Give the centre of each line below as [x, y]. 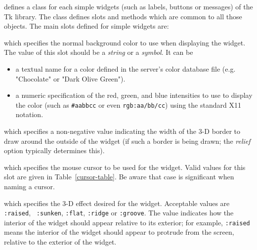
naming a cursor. [29, 186]
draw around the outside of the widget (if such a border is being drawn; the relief [127, 141]
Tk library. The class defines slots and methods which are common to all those [123, 16]
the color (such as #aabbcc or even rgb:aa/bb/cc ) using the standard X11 [128, 104]
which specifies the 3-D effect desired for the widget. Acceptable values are [117, 203]
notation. [29, 114]
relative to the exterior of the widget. [60, 242]
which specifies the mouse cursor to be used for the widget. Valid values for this [125, 167]
